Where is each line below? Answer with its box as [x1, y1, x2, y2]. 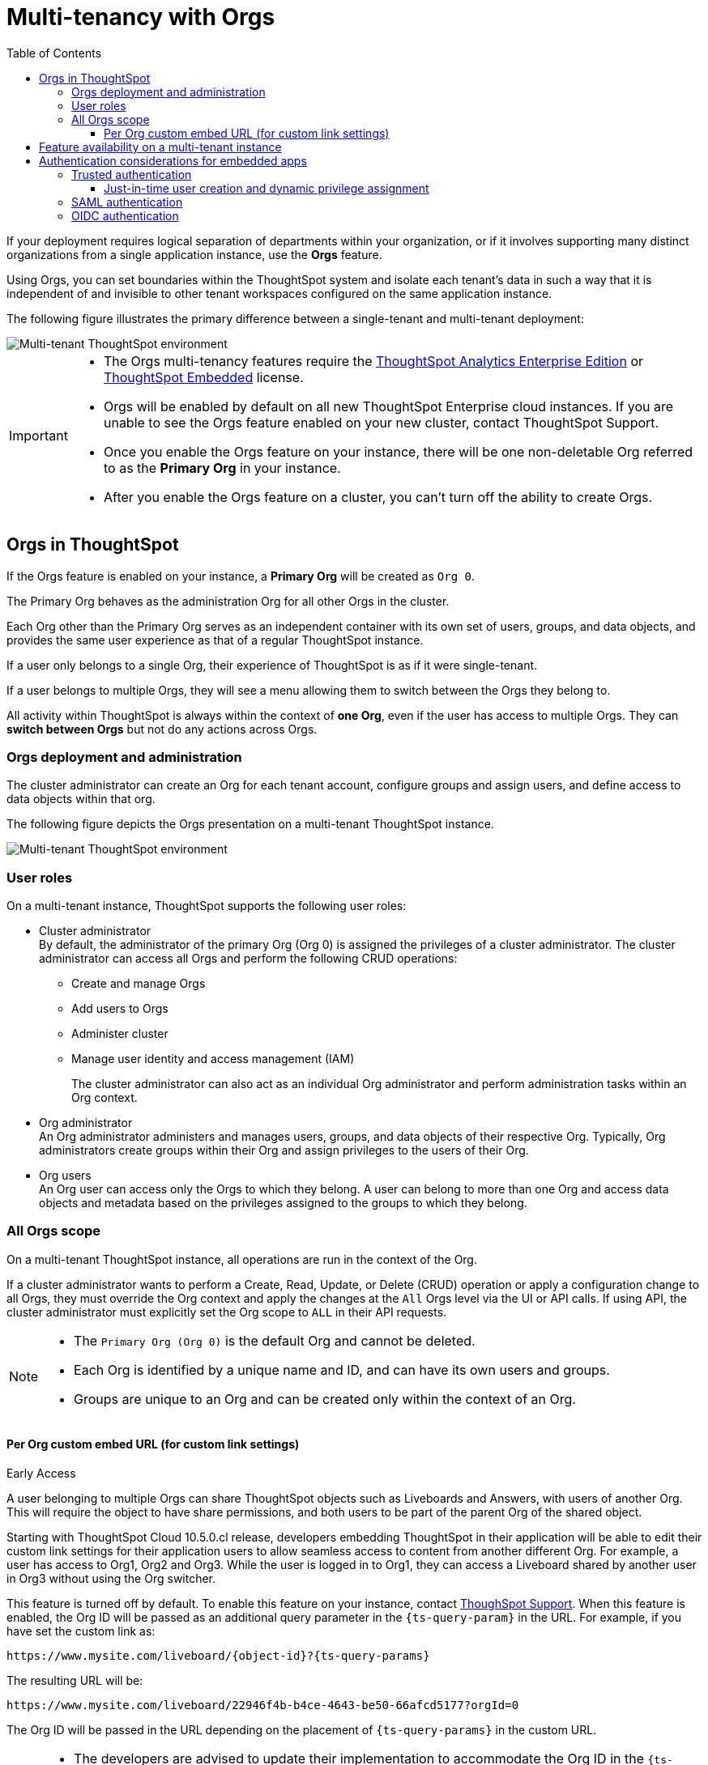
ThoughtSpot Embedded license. [103, 368, 304, 385]
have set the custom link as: [6, 1624, 156, 1639]
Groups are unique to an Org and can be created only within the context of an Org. [74, 1390, 576, 1407]
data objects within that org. [6, 792, 156, 806]
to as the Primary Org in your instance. [103, 459, 341, 476]
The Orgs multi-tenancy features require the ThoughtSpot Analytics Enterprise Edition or [103, 352, 644, 369]
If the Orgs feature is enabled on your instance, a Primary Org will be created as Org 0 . [6, 568, 476, 583]
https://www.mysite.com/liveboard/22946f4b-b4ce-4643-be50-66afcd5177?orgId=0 [6, 1699, 519, 1712]
